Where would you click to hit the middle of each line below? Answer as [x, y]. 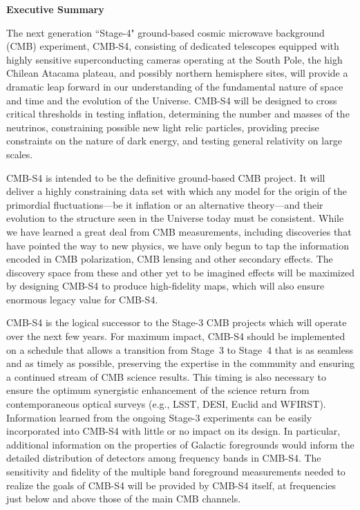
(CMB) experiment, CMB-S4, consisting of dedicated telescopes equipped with [173, 46]
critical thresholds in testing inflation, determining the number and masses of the [178, 114]
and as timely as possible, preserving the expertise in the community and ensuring [180, 363]
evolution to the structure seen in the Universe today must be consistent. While [175, 218]
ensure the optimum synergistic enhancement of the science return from [158, 390]
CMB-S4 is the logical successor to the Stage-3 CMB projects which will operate [177, 322]
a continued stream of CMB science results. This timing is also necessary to [166, 376]
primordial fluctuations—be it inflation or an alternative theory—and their [165, 204]
